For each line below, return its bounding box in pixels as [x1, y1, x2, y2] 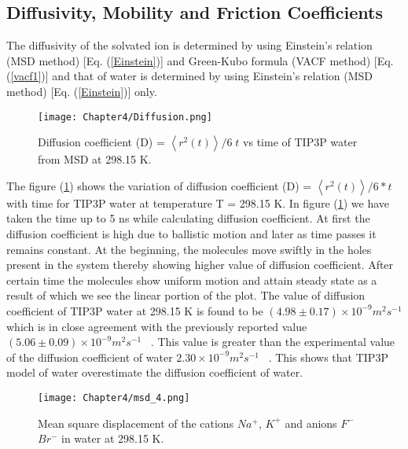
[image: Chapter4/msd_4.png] [38, 392, 190, 403]
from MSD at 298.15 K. [38, 151, 152, 167]
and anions [285, 414, 337, 431]
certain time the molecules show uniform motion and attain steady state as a [6, 271, 377, 288]
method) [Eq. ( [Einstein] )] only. [6, 83, 157, 99]
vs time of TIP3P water [243, 134, 358, 150]
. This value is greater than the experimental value [150, 333, 395, 350]
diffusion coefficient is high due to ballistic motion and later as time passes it [6, 226, 377, 242]
